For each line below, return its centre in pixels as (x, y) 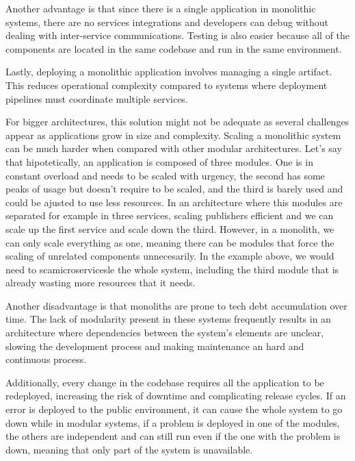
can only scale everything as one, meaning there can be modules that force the (170, 242)
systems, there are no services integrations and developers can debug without (167, 22)
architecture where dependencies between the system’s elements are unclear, (165, 333)
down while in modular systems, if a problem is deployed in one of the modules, (173, 422)
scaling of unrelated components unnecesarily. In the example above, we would (170, 256)
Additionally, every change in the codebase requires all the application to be (165, 382)
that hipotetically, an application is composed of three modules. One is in (159, 161)
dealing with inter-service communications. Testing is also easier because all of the (178, 35)
